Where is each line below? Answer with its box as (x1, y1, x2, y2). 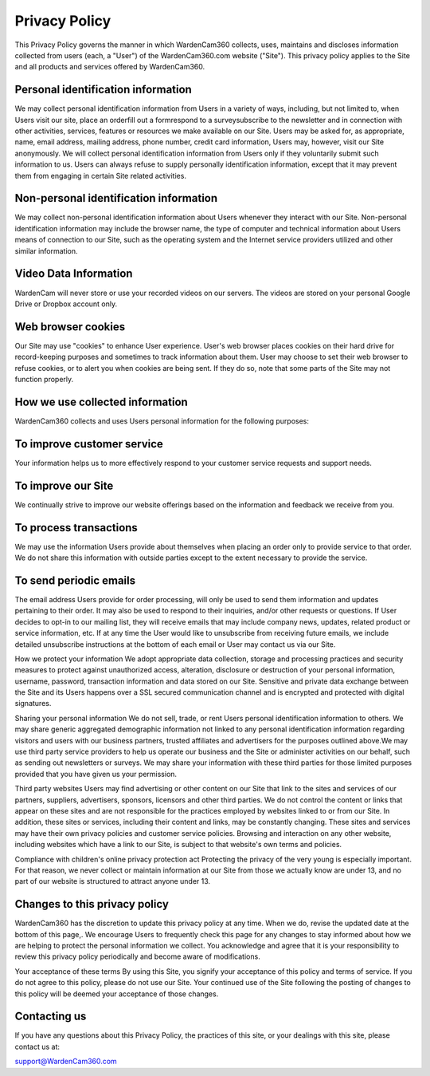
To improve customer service (14, 437, 163, 451)
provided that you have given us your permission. (14, 769, 178, 778)
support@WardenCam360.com (14, 1057, 117, 1066)
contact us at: (14, 1042, 60, 1051)
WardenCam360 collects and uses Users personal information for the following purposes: (14, 416, 310, 426)
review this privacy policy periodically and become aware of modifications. (14, 952, 260, 961)
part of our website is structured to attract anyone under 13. (14, 877, 211, 886)
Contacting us (14, 1010, 87, 1023)
